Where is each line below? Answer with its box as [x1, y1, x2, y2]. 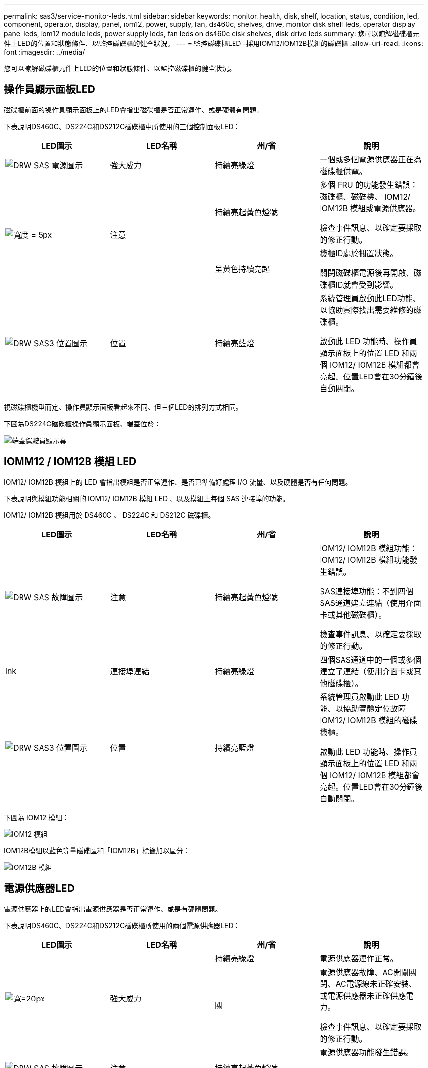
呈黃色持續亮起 [215, 264, 270, 274]
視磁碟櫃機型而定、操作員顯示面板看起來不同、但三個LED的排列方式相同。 [4, 402, 243, 411]
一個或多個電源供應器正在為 [320, 154, 422, 164]
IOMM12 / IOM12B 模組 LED [4, 455, 137, 468]
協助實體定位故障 [343, 703, 406, 713]
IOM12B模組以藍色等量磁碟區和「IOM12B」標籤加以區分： [4, 846, 191, 855]
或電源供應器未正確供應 [320, 990, 406, 1001]
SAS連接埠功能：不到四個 [320, 586, 414, 596]
